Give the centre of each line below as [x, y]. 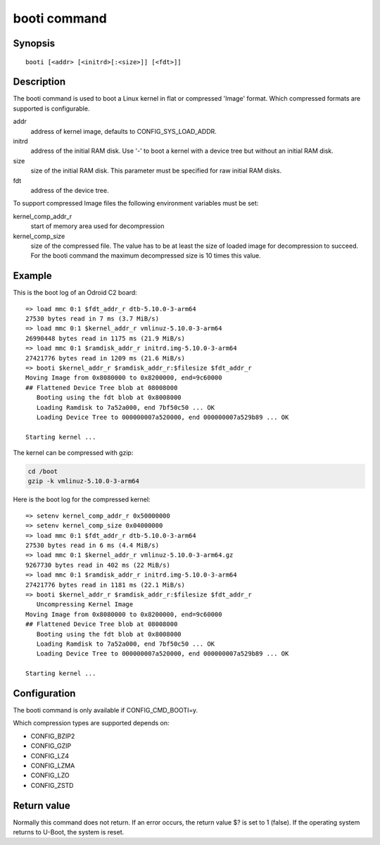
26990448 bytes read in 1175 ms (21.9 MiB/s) [106, 338]
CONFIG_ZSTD [52, 785]
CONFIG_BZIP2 [53, 736]
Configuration [44, 693]
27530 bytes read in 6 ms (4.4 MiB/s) [93, 545]
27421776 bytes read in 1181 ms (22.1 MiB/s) [106, 585]
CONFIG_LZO [50, 775]
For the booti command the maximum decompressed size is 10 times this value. [146, 256]
